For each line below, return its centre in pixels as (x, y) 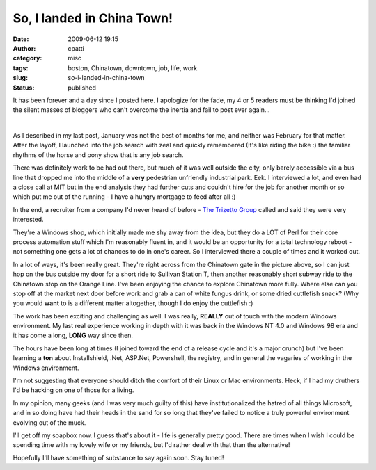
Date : (21, 39)
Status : (24, 88)
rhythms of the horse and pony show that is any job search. (98, 155)
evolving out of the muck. (49, 422)
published (82, 88)
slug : (20, 78)
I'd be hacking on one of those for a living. (73, 390)
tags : (21, 68)
